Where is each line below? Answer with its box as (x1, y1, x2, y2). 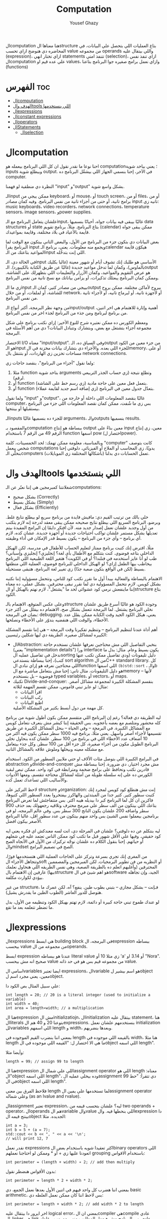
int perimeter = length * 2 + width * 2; (5, 1178, 93, 1183)
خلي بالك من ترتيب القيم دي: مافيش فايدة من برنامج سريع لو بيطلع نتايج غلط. (5, 514, 149, 520)
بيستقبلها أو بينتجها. (5, 405, 40, 411)
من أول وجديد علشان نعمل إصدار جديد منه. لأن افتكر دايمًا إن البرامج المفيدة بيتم (5, 524, 154, 530)
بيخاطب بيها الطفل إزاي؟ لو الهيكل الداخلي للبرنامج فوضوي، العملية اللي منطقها (5, 560, 152, 566)
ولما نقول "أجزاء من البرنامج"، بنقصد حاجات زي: (5, 359, 95, 366)
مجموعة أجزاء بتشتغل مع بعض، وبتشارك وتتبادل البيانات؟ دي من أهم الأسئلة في (5, 325, 152, 331)
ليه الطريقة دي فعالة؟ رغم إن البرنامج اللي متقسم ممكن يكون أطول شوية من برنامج (5, 714, 161, 720)
